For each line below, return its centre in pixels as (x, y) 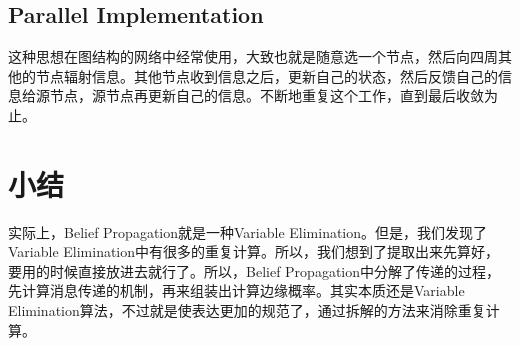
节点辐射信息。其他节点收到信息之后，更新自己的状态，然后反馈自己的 (266, 75)
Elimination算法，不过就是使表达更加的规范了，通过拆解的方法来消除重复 (247, 310)
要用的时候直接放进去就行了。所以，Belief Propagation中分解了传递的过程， (254, 270)
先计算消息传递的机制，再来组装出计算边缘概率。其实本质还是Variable (236, 290)
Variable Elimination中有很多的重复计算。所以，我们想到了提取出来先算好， (254, 251)
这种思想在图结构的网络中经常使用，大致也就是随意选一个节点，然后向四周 (253, 56)
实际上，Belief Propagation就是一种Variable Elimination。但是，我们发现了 (248, 231)
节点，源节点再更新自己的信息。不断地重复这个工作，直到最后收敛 (266, 95)
